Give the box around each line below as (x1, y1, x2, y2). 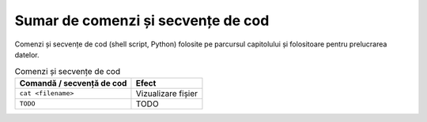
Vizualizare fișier (135, 87, 198, 98)
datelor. (14, 50, 40, 59)
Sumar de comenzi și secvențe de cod (14, 12, 270, 29)
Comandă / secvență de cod (19, 77, 127, 88)
